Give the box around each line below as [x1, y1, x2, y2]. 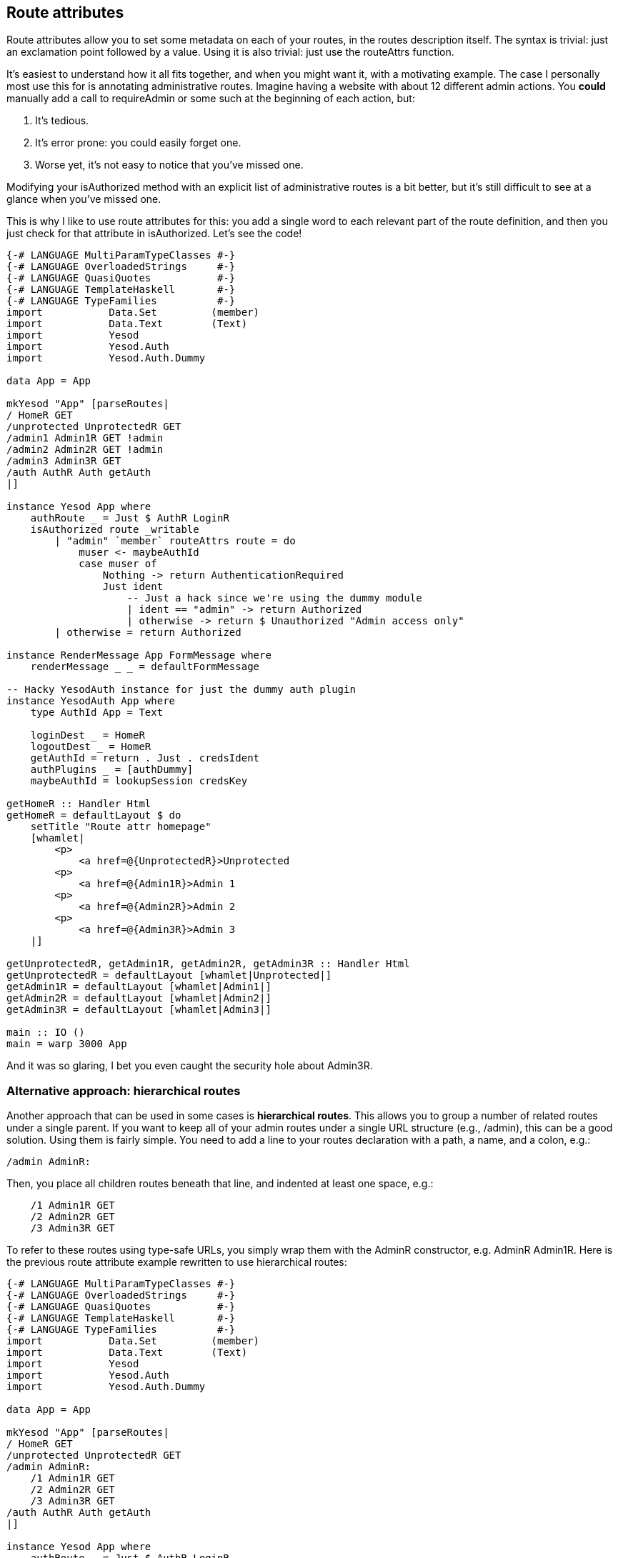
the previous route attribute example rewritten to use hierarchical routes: [6, 1256, 347, 1269]
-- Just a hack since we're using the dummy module [126, 592, 422, 604]
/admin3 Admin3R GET [6, 455, 121, 467]
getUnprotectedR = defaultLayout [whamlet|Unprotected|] [6, 969, 332, 982]
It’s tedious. [35, 114, 89, 127]
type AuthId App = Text [30, 706, 164, 719]
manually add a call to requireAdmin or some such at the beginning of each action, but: [6, 92, 415, 105]
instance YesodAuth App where [6, 695, 176, 707]
